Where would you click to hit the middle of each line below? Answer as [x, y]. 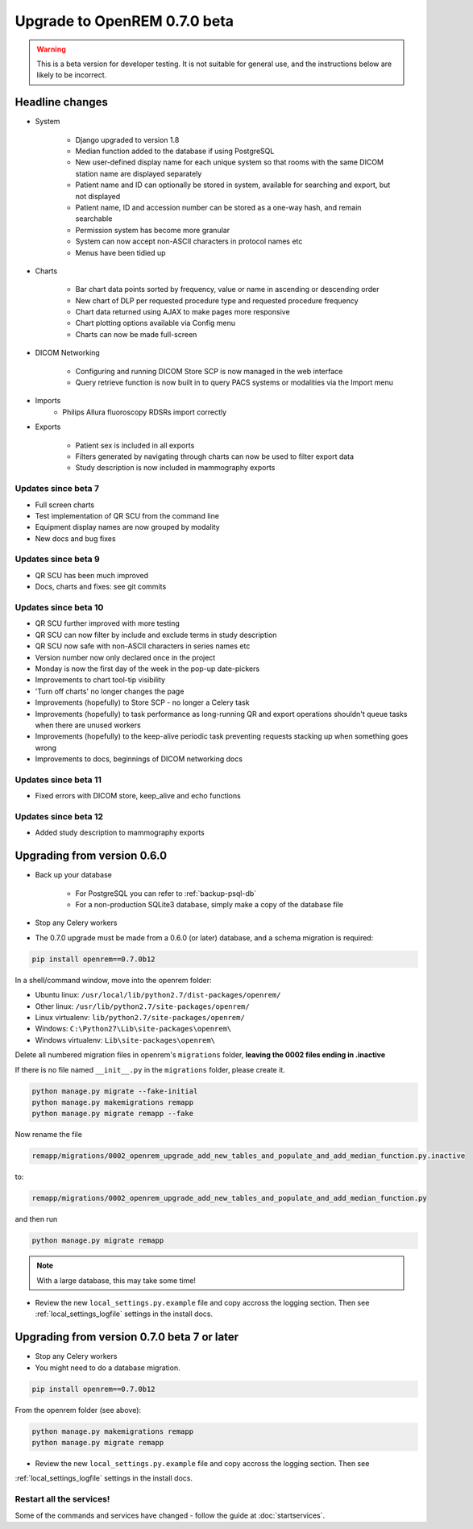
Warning [51, 49]
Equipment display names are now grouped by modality [128, 527]
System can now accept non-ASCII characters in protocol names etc [189, 241]
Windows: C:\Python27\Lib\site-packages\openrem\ [133, 1029]
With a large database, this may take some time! [116, 1280]
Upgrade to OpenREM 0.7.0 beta [124, 21]
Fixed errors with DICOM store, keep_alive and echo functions [138, 796]
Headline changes [62, 102]
